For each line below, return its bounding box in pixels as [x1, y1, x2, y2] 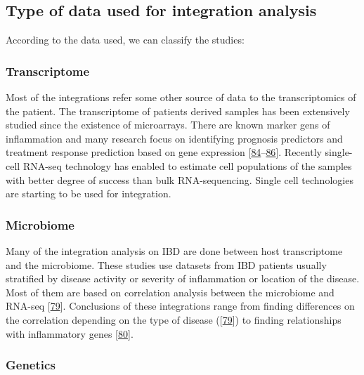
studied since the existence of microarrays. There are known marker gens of [6, 117, 330, 132]
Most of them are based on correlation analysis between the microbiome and [6, 284, 334, 299]
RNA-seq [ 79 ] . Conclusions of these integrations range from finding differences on [6, 298, 355, 313]
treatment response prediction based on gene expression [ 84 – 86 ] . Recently [6, 145, 322, 159]
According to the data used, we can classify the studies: [6, 32, 245, 47]
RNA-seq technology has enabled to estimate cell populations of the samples [22, 158, 352, 173]
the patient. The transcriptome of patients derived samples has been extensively [6, 103, 350, 118]
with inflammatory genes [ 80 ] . [6, 326, 134, 341]
